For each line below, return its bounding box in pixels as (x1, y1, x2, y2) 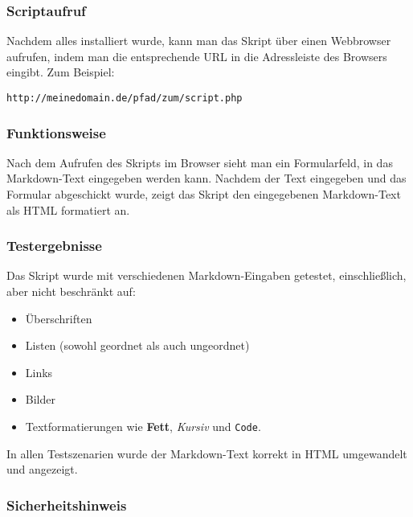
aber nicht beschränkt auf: (6, 283, 136, 300)
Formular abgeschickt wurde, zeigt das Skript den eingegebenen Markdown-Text (6, 186, 401, 203)
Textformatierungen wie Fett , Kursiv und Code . (25, 418, 261, 435)
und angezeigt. (6, 461, 78, 478)
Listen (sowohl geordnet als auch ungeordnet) (25, 337, 250, 354)
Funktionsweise (6, 122, 106, 142)
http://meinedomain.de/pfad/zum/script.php (6, 92, 243, 104)
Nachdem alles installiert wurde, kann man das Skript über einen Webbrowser (6, 32, 391, 49)
